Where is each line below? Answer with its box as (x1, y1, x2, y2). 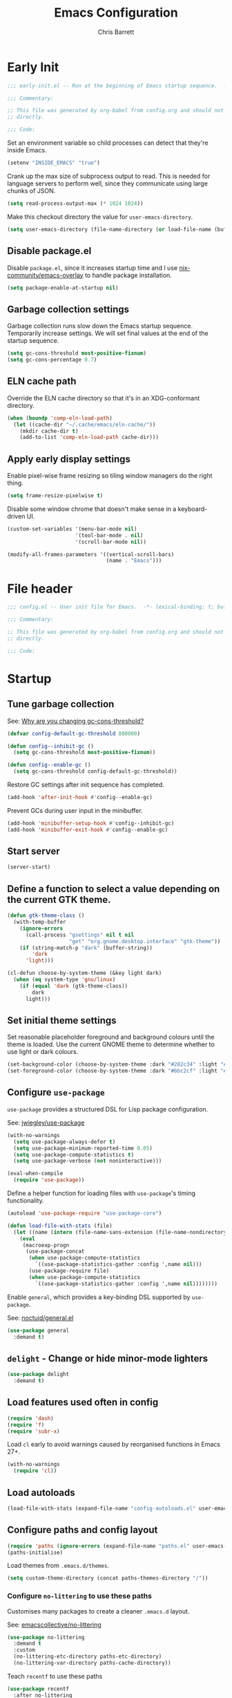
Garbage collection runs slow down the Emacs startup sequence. (7, 322, 193, 330)
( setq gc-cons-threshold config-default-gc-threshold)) (13, 768, 177, 775)
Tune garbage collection (7, 698, 115, 711)
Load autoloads (7, 1487, 75, 1499)
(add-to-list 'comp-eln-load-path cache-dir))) (19, 434, 159, 441)
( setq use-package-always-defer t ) (13, 1138, 116, 1145)
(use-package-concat (25, 1248, 85, 1255)
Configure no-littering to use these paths (7, 1591, 152, 1601)
